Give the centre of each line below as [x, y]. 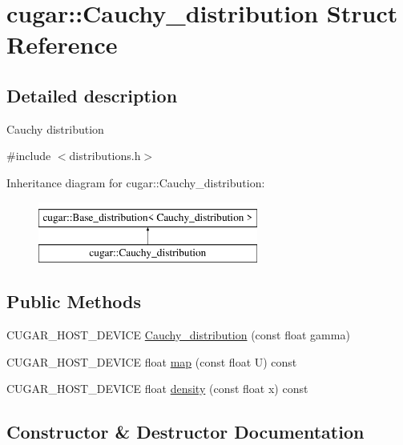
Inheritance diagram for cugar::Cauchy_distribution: [136, 182]
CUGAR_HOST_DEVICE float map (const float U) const [152, 361]
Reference [62, 44]
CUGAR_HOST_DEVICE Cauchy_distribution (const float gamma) [178, 334]
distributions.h [105, 156]
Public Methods [74, 301]
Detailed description [92, 95]
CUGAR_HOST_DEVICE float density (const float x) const [157, 389]
